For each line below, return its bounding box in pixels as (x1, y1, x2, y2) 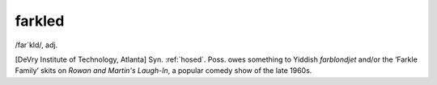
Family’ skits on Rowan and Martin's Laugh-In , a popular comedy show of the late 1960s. (15, 66, 312, 75)
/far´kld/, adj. (15, 40, 58, 50)
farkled (15, 12, 65, 30)
